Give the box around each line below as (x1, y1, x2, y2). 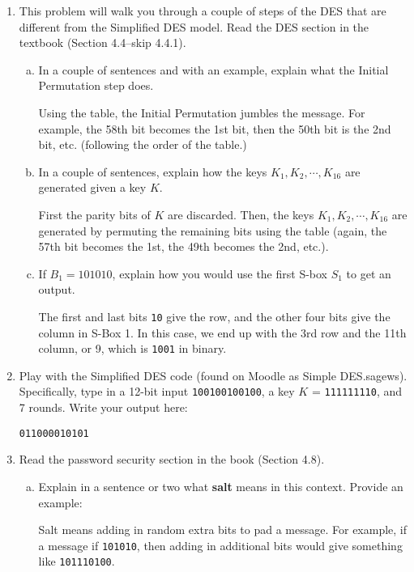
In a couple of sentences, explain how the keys (38, 163, 267, 180)
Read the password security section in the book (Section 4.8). (19, 451, 325, 468)
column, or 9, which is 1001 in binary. (38, 340, 227, 357)
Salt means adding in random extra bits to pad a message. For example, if (38, 521, 408, 538)
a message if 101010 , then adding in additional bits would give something (38, 536, 403, 553)
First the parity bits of (38, 205, 151, 222)
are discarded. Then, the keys (167, 205, 314, 222)
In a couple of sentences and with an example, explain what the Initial (38, 61, 389, 78)
